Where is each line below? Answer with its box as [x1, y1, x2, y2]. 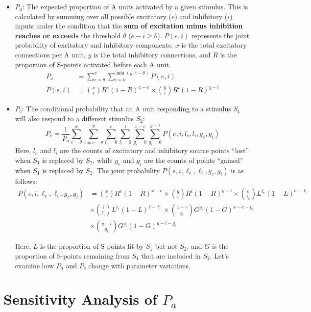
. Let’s [210, 250, 229, 260]
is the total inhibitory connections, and [94, 49, 211, 59]
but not [155, 241, 178, 251]
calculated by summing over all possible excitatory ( [15, 11, 171, 21]
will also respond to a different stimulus [15, 113, 134, 123]
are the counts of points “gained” [144, 155, 243, 165]
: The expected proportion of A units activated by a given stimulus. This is [22, 1, 248, 11]
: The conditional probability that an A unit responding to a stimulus [22, 104, 231, 114]
